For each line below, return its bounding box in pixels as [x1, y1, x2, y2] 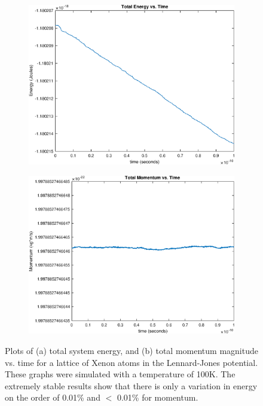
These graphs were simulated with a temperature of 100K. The [5, 368, 236, 380]
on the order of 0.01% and [5, 391, 100, 404]
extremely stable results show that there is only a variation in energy [5, 379, 258, 392]
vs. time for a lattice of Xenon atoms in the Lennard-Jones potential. [5, 356, 258, 368]
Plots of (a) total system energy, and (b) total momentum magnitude [5, 344, 258, 356]
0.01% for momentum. [117, 391, 198, 404]
